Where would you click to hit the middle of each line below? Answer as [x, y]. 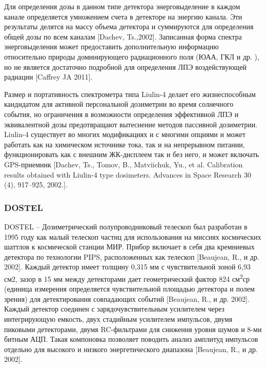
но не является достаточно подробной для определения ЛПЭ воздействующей [126, 66]
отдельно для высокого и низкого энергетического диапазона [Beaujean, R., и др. [131, 349]
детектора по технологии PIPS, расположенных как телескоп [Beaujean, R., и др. [132, 256]
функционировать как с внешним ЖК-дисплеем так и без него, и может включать [132, 154]
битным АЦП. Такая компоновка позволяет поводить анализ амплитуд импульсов [131, 339]
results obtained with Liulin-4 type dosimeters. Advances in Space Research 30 [128, 174]
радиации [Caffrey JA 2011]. [48, 77]
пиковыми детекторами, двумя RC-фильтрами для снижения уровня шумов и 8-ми [133, 329]
